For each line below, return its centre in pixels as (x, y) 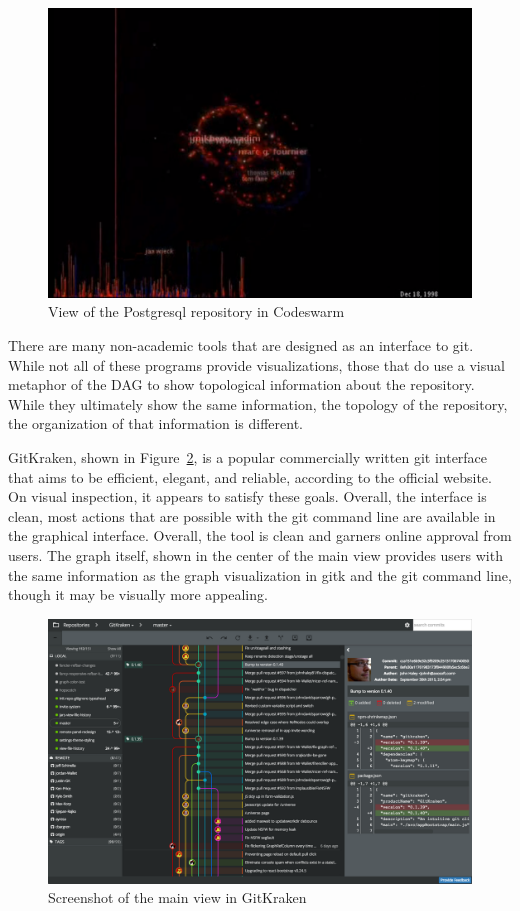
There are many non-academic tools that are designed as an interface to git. (241, 345)
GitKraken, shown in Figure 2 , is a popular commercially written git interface (248, 457)
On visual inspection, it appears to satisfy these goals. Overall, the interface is (247, 496)
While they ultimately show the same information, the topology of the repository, (258, 403)
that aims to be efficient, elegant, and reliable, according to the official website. (250, 476)
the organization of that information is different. (156, 423)
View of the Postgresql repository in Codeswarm (196, 311)
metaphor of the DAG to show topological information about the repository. (241, 384)
